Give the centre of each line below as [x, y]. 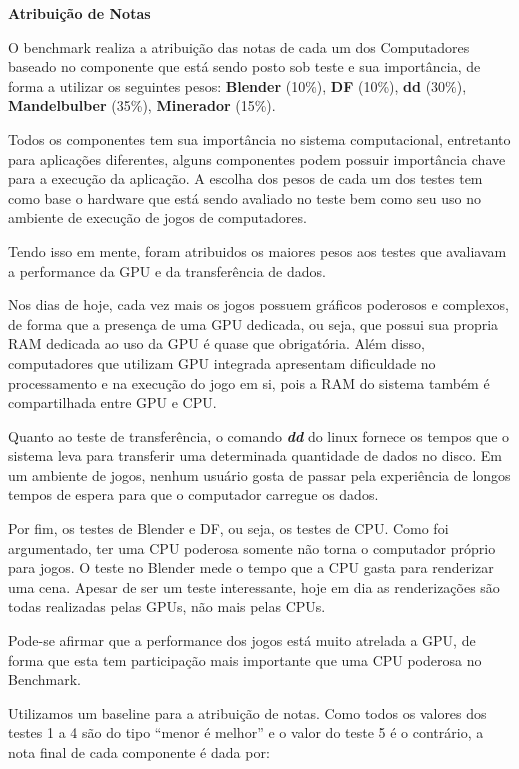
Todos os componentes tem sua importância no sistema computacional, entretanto [259, 138]
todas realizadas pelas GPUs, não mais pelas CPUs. [167, 606]
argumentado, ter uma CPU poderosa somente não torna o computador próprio [252, 547]
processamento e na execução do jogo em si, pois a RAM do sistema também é [249, 382]
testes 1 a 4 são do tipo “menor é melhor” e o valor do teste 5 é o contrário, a [246, 732]
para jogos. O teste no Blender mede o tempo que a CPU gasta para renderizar [251, 567]
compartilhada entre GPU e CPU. [112, 402]
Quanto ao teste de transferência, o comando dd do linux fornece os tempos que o [259, 435]
